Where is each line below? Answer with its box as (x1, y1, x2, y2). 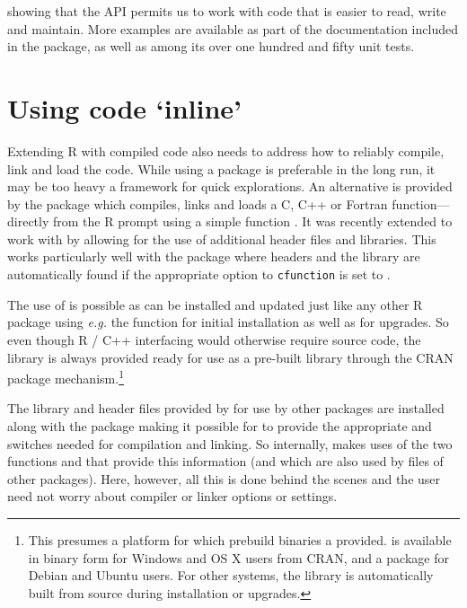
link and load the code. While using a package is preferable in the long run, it (7, 159, 436, 178)
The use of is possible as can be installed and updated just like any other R (7, 295, 423, 313)
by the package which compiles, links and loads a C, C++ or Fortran (7, 194, 388, 213)
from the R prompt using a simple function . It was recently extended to (52, 212, 453, 231)
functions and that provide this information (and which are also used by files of (7, 452, 444, 471)
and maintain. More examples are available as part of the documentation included (7, 19, 458, 38)
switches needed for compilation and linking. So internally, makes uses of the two (7, 434, 453, 453)
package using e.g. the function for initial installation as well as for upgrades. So (7, 313, 449, 331)
